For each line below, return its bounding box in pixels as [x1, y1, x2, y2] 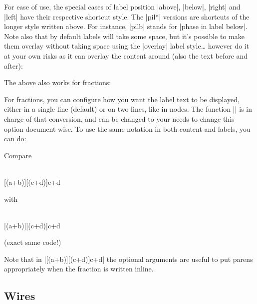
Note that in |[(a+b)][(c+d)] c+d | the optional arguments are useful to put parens [4, 253, 253, 264]
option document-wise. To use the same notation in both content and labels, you [4, 123, 251, 134]
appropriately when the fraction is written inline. [4, 263, 154, 274]
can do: [4, 133, 26, 144]
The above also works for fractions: [4, 77, 111, 88]
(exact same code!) [4, 237, 61, 247]
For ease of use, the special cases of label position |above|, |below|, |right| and [4, 2, 241, 12]
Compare [4, 150, 32, 160]
